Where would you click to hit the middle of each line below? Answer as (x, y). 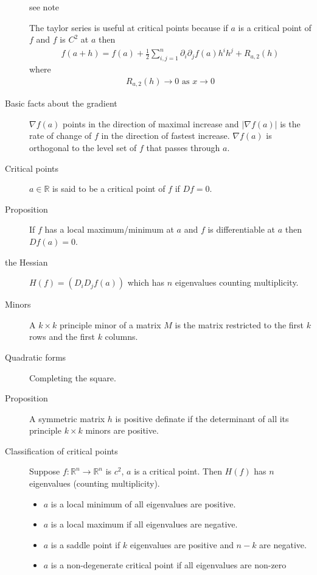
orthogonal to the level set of (83, 147)
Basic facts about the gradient (61, 103)
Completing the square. (73, 377)
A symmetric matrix (67, 418)
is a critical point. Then (178, 471)
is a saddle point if (85, 544)
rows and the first (62, 337)
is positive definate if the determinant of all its (202, 418)
